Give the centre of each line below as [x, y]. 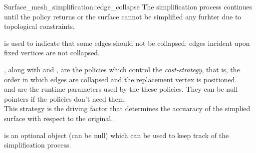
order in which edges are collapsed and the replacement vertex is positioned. [121, 79]
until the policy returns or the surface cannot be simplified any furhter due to [123, 16]
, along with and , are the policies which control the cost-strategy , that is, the [122, 69]
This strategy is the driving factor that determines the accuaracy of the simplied [127, 108]
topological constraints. [39, 26]
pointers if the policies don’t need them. [65, 98]
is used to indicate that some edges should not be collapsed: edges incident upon [127, 43]
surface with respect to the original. [59, 118]
